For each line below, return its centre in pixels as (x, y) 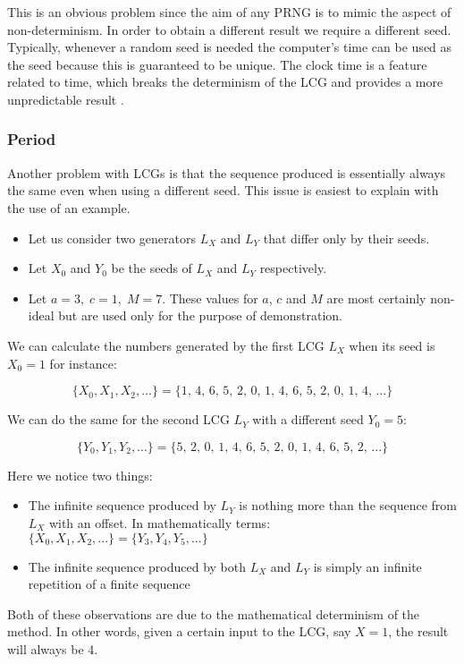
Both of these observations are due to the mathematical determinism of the (214, 613)
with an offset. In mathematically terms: (160, 522)
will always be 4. (53, 648)
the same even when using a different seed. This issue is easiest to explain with (223, 190)
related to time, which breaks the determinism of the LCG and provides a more (225, 82)
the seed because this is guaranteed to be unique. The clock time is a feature (217, 64)
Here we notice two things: (80, 475)
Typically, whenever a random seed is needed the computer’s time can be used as (230, 47)
